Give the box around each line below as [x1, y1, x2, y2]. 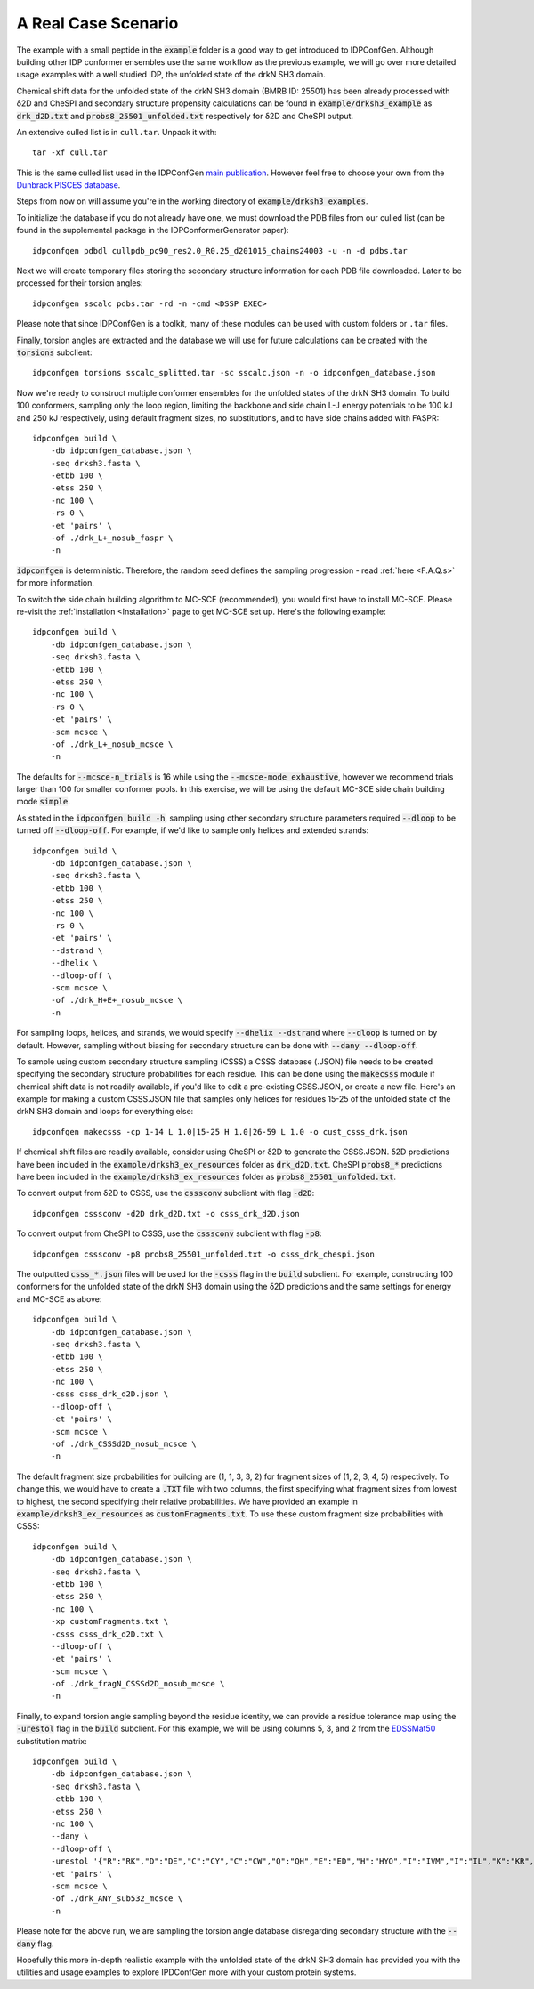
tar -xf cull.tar [32, 148, 108, 158]
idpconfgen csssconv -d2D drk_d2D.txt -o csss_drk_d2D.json [32, 1209, 300, 1218]
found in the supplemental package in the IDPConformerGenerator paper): [16, 225, 289, 236]
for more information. [16, 578, 95, 588]
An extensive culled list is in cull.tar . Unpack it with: [16, 126, 217, 137]
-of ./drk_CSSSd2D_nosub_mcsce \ [50, 1439, 198, 1450]
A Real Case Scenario [16, 13, 179, 33]
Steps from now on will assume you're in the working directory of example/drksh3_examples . [16, 196, 368, 206]
